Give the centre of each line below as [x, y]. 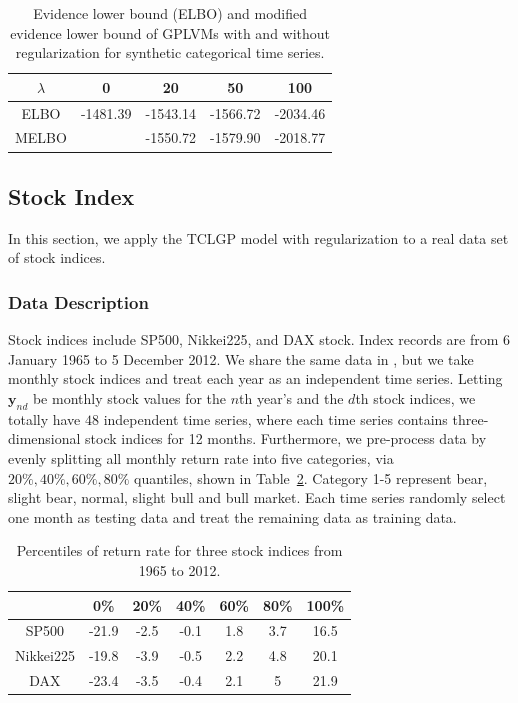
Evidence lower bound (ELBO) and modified [170, 13]
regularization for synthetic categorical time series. [170, 52]
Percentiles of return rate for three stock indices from [179, 550]
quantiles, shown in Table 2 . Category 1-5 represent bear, [311, 477]
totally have [44, 418]
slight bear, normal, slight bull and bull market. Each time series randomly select [257, 497]
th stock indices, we [415, 397]
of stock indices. [57, 257]
